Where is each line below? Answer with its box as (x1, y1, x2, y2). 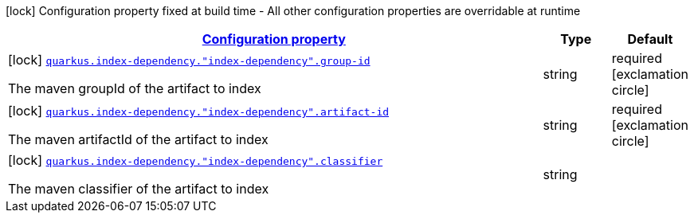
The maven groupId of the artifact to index (8, 80, 261, 96)
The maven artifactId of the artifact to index (8, 131, 269, 147)
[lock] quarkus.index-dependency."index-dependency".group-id (8, 52, 371, 68)
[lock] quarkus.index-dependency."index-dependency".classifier (8, 152, 383, 168)
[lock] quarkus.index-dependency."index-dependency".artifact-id (8, 103, 390, 119)
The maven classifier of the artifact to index (8, 181, 269, 197)
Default (627, 31, 673, 47)
